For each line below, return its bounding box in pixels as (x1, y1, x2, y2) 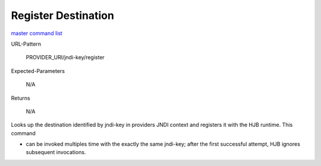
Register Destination (11, 9, 114, 22)
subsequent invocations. (26, 149, 86, 156)
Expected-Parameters (11, 67, 65, 74)
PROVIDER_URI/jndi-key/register (26, 54, 105, 61)
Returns (11, 94, 30, 101)
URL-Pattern (11, 40, 42, 47)
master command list (11, 30, 62, 37)
